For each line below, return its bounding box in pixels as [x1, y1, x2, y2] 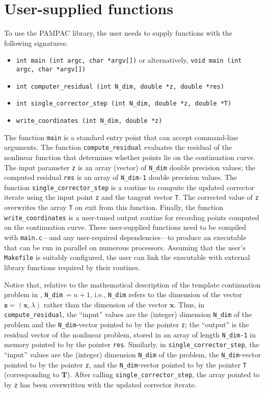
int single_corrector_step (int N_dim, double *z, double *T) [16, 100, 232, 108]
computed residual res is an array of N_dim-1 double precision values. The [4, 172, 237, 182]
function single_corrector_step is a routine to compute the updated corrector [4, 181, 255, 192]
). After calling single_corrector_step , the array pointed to [67, 369, 260, 380]
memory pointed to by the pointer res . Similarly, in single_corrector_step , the [4, 339, 259, 350]
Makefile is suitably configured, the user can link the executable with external [4, 252, 250, 263]
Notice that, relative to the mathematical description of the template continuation [4, 279, 261, 290]
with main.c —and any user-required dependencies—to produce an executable [4, 232, 246, 243]
